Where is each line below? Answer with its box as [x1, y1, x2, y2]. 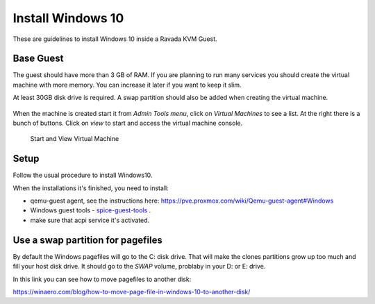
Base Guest [12, 53, 64, 65]
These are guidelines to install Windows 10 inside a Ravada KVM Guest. [12, 35, 218, 43]
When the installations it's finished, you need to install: [12, 184, 169, 192]
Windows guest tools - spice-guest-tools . [30, 206, 151, 214]
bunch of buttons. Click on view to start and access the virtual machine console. [12, 119, 243, 128]
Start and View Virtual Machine [30, 135, 119, 143]
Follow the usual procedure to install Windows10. [12, 171, 153, 180]
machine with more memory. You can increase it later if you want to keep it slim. [12, 81, 242, 89]
